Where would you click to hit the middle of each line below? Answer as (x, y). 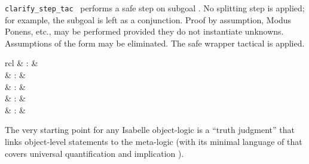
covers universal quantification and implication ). (94, 153)
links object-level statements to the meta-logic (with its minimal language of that (154, 141)
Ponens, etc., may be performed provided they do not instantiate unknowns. (144, 31)
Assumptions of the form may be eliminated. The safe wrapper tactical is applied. (155, 43)
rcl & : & (22, 63)
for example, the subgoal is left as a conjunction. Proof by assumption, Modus (148, 19)
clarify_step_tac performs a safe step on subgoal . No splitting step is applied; (155, 8)
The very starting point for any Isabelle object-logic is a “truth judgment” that (150, 130)
